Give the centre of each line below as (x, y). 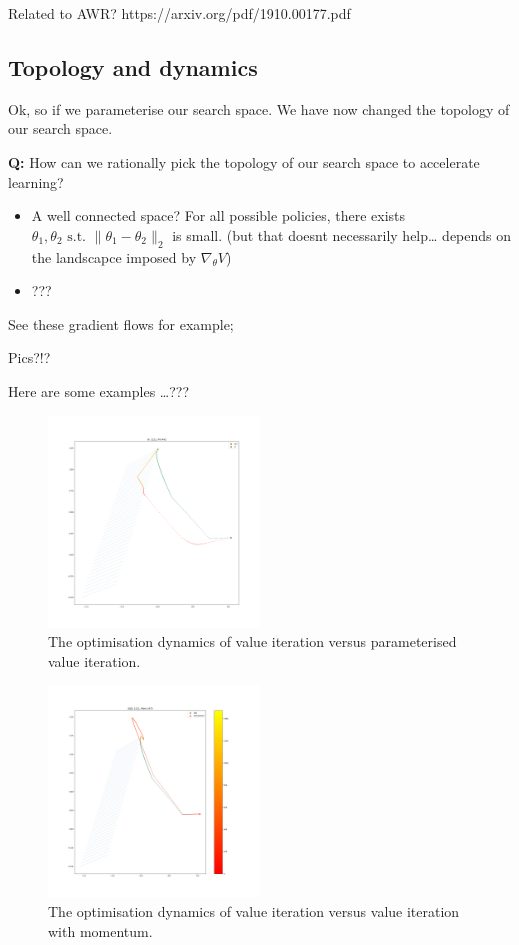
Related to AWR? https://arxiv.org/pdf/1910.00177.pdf (179, 13)
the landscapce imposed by (114, 256)
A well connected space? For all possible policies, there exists (218, 215)
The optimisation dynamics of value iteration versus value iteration (254, 910)
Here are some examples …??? (99, 390)
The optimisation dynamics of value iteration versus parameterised (252, 641)
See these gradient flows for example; (121, 323)
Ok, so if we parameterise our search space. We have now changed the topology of (259, 108)
